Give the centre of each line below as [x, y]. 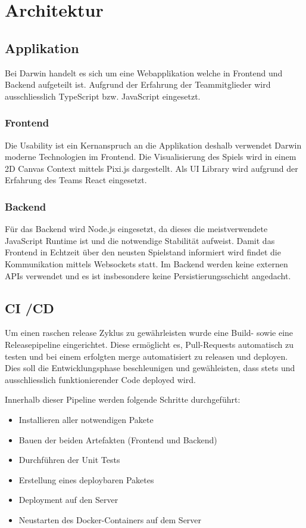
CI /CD [29, 308]
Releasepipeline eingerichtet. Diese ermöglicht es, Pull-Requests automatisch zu [149, 344]
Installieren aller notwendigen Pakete [86, 419]
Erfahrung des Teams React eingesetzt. [76, 180]
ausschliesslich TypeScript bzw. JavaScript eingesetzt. [103, 96]
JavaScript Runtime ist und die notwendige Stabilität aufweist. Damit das [140, 240]
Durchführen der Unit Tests [69, 460]
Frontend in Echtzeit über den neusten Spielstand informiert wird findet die [143, 252]
